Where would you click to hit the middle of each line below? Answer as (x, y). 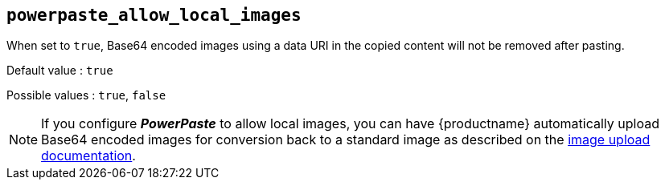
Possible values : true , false (86, 95)
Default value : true (60, 71)
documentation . (88, 156)
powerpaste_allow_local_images (154, 15)
